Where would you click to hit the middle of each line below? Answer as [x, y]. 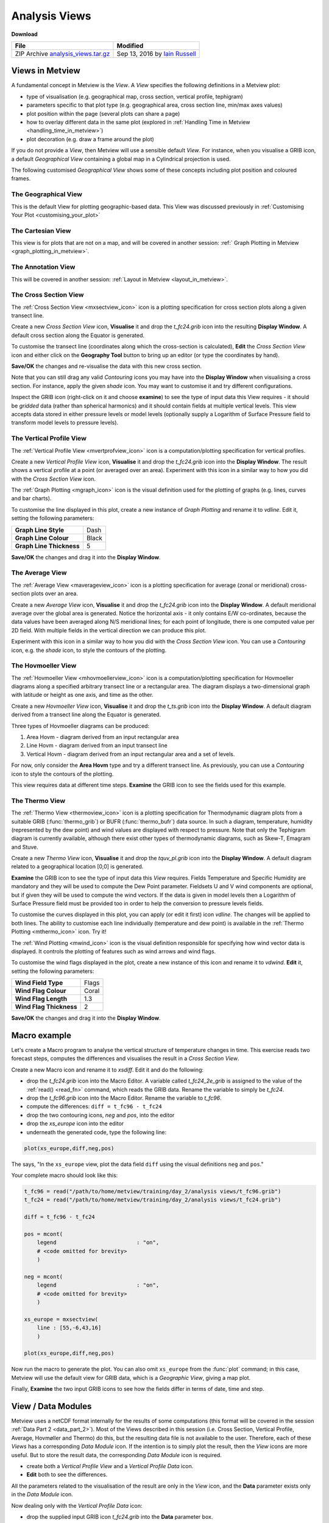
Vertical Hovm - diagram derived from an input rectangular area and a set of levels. [131, 754]
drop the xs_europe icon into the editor [75, 1123]
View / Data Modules [51, 1406]
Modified [130, 46]
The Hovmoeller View [44, 666]
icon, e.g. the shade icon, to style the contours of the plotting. [89, 650]
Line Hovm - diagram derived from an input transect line [97, 746]
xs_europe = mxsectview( [61, 1319]
